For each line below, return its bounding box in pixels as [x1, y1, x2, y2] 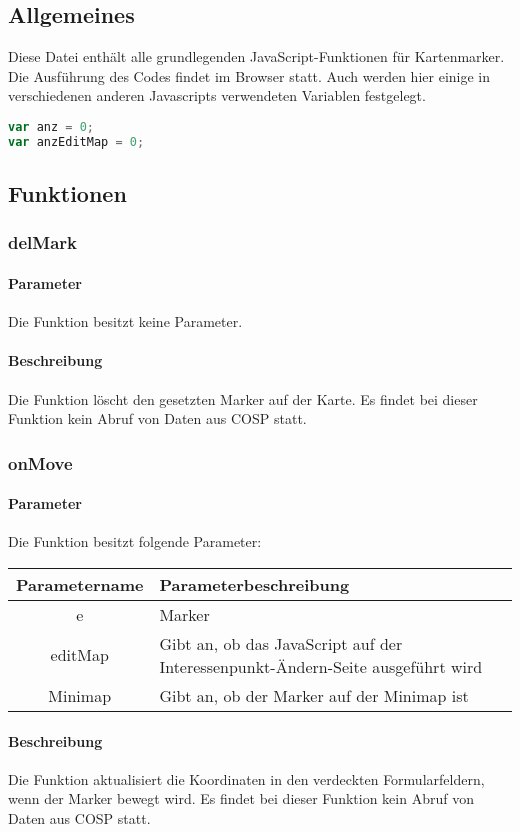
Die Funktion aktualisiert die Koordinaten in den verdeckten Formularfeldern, [8, 768, 485, 789]
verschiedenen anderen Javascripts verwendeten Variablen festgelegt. [8, 85, 426, 106]
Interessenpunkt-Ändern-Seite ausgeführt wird [159, 654, 483, 678]
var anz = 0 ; [8, 119, 94, 134]
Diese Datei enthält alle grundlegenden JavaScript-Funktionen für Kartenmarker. [8, 46, 505, 67]
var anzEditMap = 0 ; [8, 134, 145, 149]
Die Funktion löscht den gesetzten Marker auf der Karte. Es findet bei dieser [8, 388, 478, 409]
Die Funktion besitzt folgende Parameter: [8, 531, 262, 552]
